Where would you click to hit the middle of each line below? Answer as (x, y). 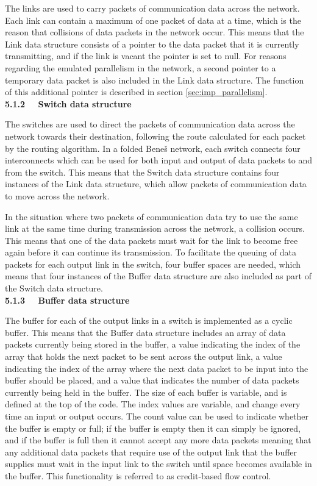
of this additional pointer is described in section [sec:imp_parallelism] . (136, 92)
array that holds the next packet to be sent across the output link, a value (144, 356)
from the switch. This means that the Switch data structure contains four (142, 172)
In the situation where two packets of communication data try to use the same (151, 216)
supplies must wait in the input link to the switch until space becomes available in (158, 464)
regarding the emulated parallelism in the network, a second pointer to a (141, 67)
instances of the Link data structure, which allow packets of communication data (156, 184)
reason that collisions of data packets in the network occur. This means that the (155, 32)
